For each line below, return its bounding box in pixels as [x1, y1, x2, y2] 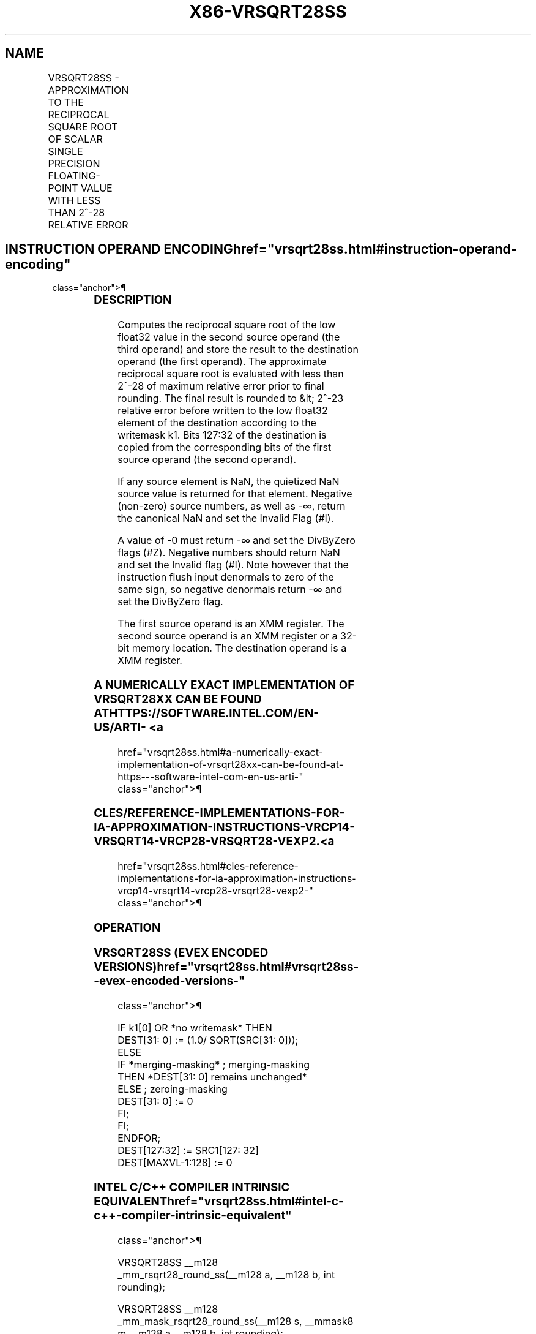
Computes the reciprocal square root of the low [117, 318, 336, 331]
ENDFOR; [117, 1132, 161, 1145]
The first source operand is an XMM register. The [117, 617, 344, 630]
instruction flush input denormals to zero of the [117, 571, 334, 584]
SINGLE [48, 145, 83, 157]
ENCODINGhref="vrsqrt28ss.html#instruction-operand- [163, 241, 517, 257]
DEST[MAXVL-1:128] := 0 [117, 1156, 233, 1169]
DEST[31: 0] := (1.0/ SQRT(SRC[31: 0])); [117, 1034, 299, 1047]
